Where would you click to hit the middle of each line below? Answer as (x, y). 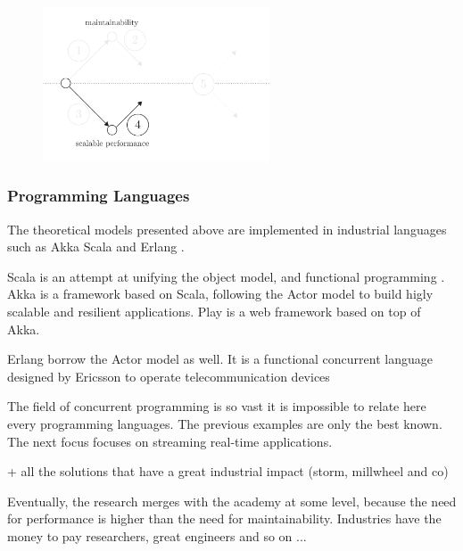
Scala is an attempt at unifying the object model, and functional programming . (226, 276)
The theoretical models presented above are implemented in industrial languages (227, 229)
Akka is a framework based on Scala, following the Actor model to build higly (220, 294)
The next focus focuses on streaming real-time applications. (170, 441)
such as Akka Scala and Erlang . (96, 247)
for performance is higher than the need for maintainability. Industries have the (224, 518)
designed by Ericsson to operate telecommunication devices (169, 376)
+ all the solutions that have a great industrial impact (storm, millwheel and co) (228, 471)
